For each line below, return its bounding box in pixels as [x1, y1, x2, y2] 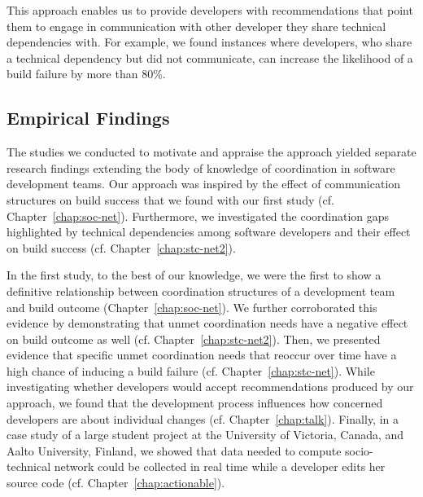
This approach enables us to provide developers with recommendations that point [7, 2, 413, 18]
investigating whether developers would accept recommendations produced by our [7, 378, 414, 395]
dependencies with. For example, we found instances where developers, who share [7, 33, 412, 51]
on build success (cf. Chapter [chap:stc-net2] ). [7, 239, 236, 256]
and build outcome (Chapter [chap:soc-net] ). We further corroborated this [7, 298, 377, 315]
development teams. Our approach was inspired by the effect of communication [7, 175, 401, 192]
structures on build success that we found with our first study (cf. [7, 191, 334, 208]
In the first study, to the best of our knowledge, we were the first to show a [7, 266, 382, 284]
